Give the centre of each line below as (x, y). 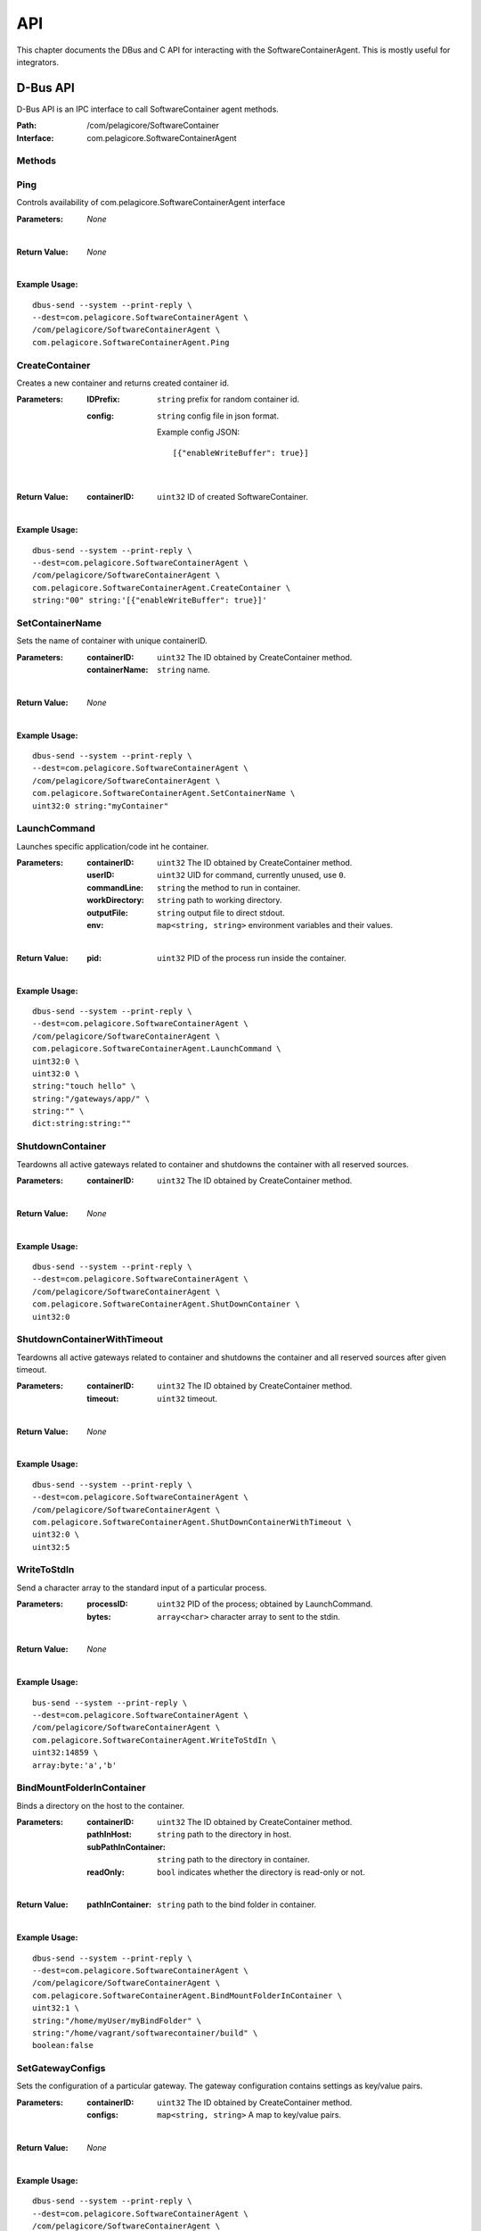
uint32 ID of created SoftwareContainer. (233, 497)
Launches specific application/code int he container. (113, 846)
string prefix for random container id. (228, 399)
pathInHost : (110, 1835)
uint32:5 (51, 1547)
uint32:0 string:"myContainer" (101, 806)
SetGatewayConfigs (61, 2069)
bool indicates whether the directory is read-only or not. (261, 1872)
